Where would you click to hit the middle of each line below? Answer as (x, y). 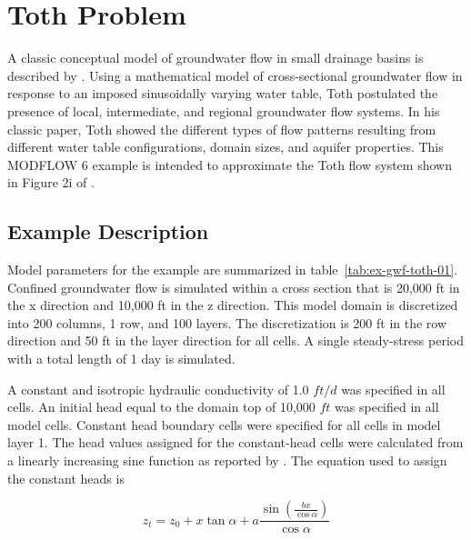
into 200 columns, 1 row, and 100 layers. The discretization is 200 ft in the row (227, 322)
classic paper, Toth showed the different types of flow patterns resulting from (222, 129)
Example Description (108, 231)
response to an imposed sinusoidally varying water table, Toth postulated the (223, 93)
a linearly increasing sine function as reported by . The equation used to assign (227, 460)
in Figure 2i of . (51, 182)
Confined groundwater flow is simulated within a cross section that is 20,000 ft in (234, 287)
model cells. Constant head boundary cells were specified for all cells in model (224, 424)
